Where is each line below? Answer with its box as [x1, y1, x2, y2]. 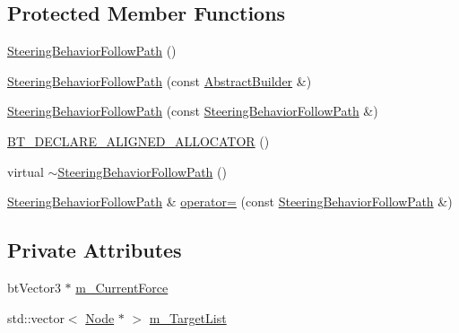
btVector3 [7, 277, 61, 296]
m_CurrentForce [75, 277, 169, 296]
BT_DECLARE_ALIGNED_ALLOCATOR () [7, 131, 270, 150]
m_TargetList [149, 308, 227, 327]
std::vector [7, 308, 65, 327]
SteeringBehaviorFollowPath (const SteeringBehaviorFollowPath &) [7, 101, 378, 120]
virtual [7, 162, 44, 180]
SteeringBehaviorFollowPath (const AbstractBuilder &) [7, 71, 312, 90]
